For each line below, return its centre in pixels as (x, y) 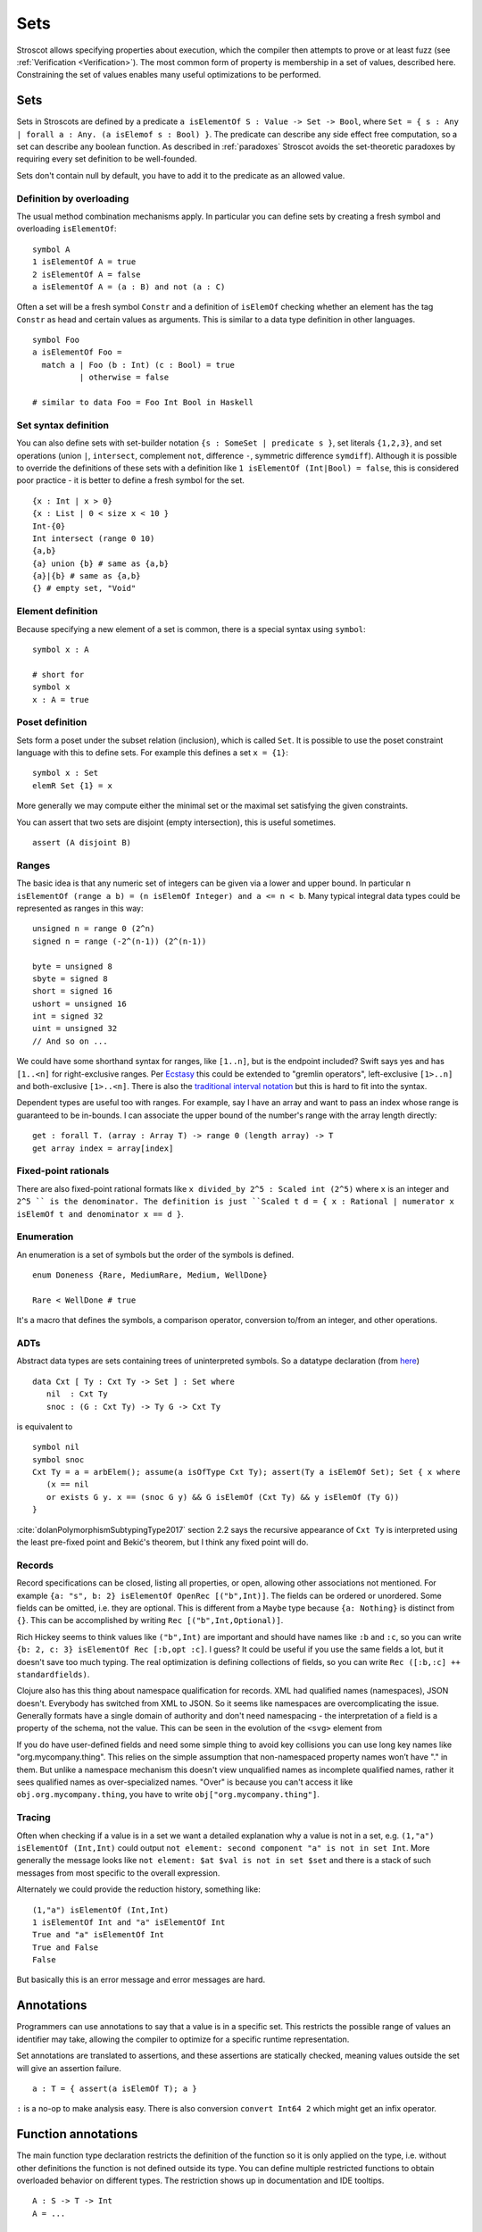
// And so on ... (70, 1041)
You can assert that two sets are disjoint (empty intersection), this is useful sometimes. (176, 822)
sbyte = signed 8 (70, 979)
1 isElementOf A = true (84, 262)
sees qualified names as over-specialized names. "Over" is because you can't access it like (185, 1782)
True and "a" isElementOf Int (99, 1935)
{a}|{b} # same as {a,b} (87, 576)
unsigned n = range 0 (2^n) (94, 929)
